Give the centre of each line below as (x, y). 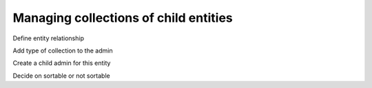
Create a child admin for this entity (62, 63)
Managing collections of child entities (123, 18)
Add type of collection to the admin (63, 50)
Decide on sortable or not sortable (61, 76)
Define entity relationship (48, 38)
